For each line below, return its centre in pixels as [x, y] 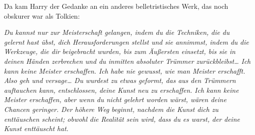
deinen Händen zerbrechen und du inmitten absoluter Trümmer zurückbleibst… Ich [127, 61]
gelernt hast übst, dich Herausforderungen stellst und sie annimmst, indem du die [127, 41]
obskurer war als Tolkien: [42, 15]
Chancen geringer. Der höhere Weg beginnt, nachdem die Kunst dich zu [111, 109]
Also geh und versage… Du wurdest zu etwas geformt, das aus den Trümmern [120, 80]
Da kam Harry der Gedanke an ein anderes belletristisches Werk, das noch [116, 6]
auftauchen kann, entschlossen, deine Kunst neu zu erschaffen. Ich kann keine [121, 90]
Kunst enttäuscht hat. [36, 128]
